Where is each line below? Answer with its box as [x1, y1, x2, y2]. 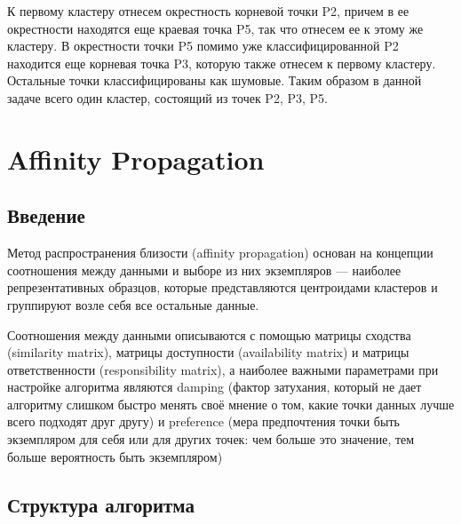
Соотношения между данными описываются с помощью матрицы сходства [7, 325, 411, 344]
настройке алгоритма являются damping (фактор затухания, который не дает [7, 377, 422, 396]
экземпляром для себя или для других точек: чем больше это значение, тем [7, 430, 415, 449]
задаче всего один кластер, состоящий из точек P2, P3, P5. [7, 88, 328, 107]
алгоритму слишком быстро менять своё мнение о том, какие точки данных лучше [7, 394, 455, 413]
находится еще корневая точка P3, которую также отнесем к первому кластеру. [7, 53, 436, 72]
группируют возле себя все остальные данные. [7, 295, 259, 314]
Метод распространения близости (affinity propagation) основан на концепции [7, 243, 433, 262]
